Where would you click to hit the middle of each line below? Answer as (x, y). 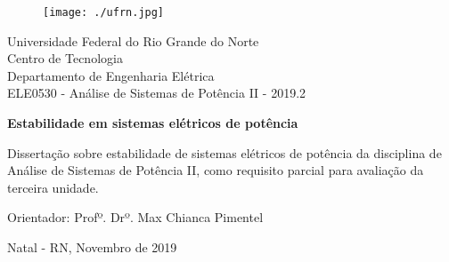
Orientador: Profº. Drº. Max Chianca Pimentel (135, 217)
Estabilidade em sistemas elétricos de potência (153, 123)
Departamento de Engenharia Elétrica (111, 75)
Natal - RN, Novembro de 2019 (92, 247)
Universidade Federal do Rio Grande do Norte (133, 40)
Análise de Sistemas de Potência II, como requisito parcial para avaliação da (216, 170)
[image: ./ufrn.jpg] (104, 12)
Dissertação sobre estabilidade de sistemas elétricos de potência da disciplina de (224, 152)
